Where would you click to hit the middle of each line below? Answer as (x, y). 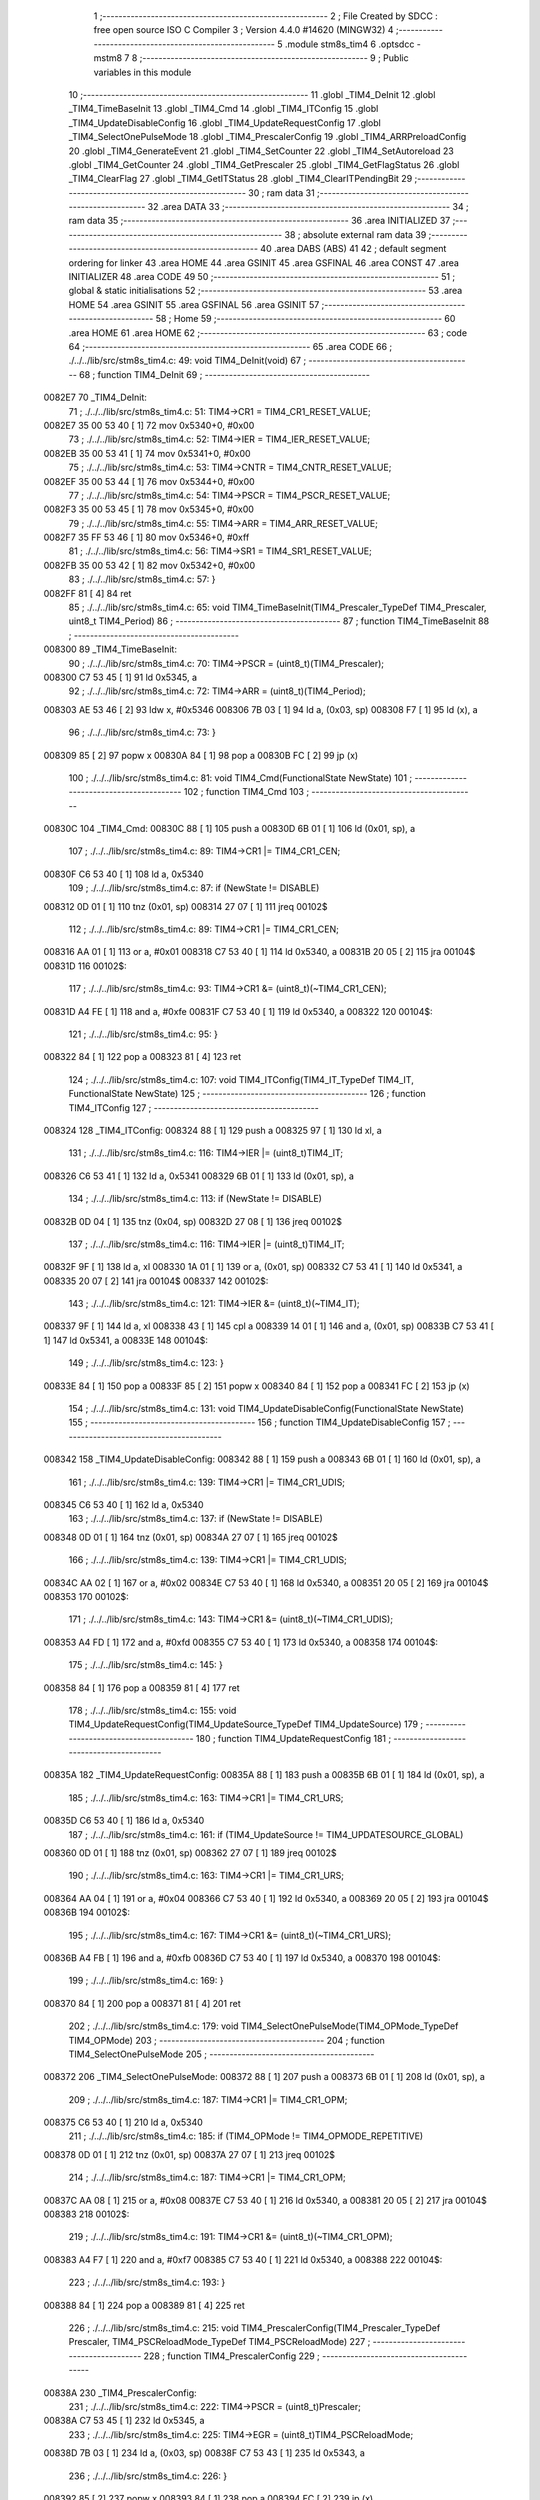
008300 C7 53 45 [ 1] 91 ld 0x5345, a (120, 677)
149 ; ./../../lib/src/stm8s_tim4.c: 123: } (146, 1363)
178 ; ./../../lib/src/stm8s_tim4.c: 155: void (152, 1710)
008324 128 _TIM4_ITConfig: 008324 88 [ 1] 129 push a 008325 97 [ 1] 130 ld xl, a (212, 1130)
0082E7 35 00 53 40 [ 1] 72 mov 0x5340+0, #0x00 (149, 425)
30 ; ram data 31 (281, 192)
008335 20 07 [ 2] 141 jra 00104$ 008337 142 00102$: (156, 1281)
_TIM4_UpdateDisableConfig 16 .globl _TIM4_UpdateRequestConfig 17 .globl (225, 122)
